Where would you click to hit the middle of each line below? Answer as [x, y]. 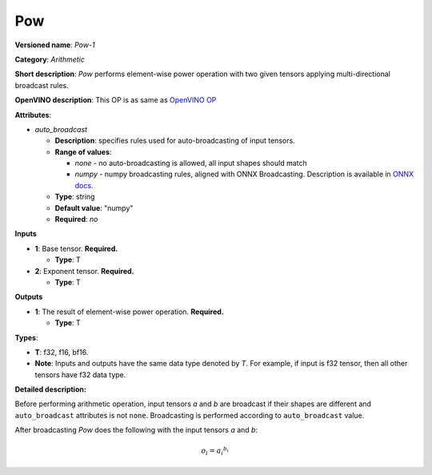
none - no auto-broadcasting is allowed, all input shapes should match [191, 163]
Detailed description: [51, 389]
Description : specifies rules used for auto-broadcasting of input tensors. [175, 141]
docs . [84, 185]
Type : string [75, 197]
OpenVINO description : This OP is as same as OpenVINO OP [116, 100]
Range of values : [83, 151]
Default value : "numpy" [94, 207]
